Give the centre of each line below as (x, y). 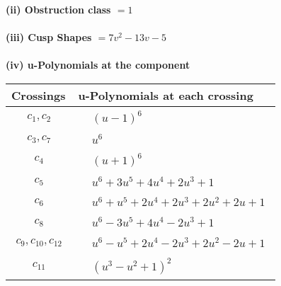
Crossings (39, 95)
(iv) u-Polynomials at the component (98, 65)
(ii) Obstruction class (58, 9)
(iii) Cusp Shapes (49, 37)
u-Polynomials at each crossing (166, 95)
